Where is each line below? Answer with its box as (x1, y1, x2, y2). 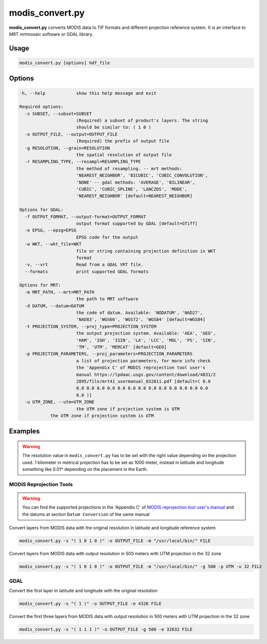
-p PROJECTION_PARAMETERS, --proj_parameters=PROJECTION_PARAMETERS (24, 351, 193, 357)
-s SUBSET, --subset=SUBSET (24, 111, 92, 116)
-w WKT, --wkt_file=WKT (24, 241, 82, 247)
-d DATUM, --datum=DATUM (24, 303, 84, 309)
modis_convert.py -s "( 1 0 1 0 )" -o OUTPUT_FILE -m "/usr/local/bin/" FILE (19, 538, 211, 544)
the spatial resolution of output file (76, 152, 172, 158)
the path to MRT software (76, 296, 139, 302)
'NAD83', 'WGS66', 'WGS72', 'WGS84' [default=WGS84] (76, 317, 206, 322)
